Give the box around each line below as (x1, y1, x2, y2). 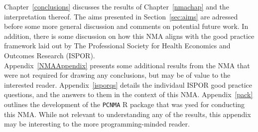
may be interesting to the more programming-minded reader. (4, 119, 190, 129)
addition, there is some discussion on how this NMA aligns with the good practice (4, 30, 255, 41)
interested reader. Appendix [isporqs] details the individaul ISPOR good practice (4, 79, 252, 90)
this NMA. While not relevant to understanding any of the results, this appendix (4, 109, 251, 119)
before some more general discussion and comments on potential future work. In (4, 21, 249, 31)
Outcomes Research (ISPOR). (4, 50, 95, 60)
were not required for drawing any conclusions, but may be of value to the (4, 70, 231, 80)
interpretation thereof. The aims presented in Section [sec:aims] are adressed (4, 11, 238, 21)
